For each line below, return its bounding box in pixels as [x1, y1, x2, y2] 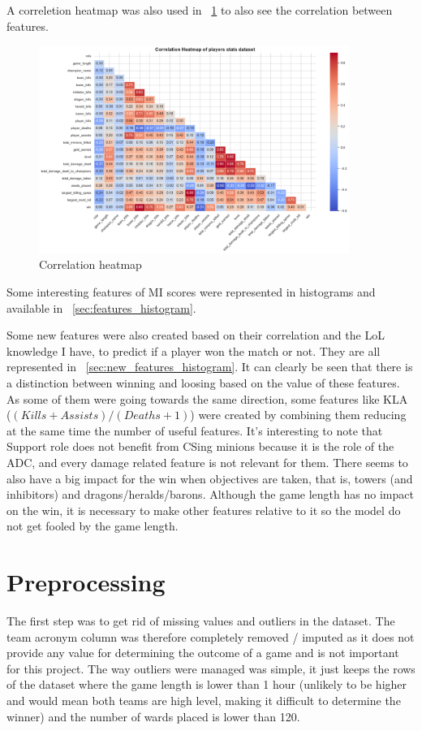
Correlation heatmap [39, 256, 142, 273]
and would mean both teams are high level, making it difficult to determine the [6, 692, 401, 708]
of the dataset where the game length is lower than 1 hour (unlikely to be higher [6, 676, 407, 693]
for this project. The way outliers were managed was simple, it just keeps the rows [6, 660, 416, 677]
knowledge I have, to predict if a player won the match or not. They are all [6, 342, 381, 359]
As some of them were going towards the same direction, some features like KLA [6, 390, 408, 407]
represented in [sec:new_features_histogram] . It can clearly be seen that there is [6, 358, 413, 375]
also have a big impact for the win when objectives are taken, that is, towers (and [6, 469, 413, 487]
